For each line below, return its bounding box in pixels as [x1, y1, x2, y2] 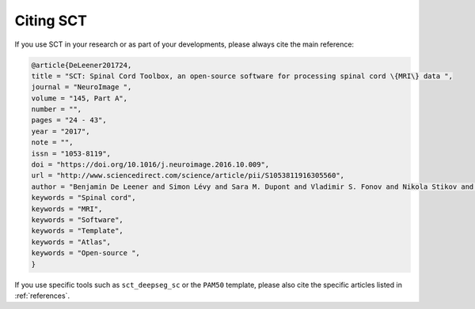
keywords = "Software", [31, 216, 124, 224]
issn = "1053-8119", [31, 149, 111, 158]
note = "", [31, 138, 74, 147]
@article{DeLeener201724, [31, 60, 132, 70]
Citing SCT [14, 12, 87, 29]
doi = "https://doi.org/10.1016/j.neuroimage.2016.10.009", [31, 160, 270, 169]
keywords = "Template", [31, 226, 124, 236]
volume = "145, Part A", [31, 93, 128, 103]
